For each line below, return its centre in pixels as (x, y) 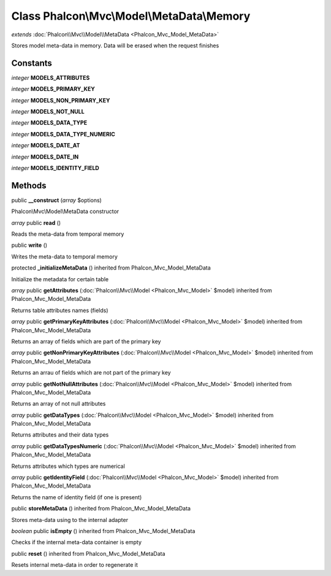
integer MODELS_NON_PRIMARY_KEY (61, 100)
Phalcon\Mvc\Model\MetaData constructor (65, 211)
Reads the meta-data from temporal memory (68, 234)
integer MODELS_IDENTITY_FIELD (55, 168)
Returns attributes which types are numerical (68, 466)
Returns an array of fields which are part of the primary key (86, 341)
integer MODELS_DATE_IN (45, 157)
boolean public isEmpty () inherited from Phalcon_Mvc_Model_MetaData (103, 531)
